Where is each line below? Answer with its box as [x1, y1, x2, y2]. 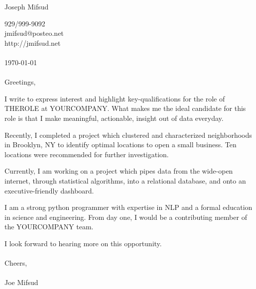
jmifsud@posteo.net [4, 28, 64, 38]
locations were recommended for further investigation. [4, 149, 169, 159]
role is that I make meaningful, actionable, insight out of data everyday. [4, 112, 224, 123]
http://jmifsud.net [4, 37, 61, 48]
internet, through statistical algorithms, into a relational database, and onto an [4, 175, 246, 186]
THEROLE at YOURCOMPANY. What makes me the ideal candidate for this [4, 103, 246, 113]
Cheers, [4, 258, 27, 268]
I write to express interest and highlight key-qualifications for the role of [4, 93, 225, 103]
